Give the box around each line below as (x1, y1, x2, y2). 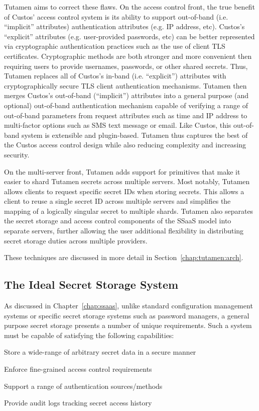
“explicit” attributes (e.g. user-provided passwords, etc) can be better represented (4, 31, 255, 41)
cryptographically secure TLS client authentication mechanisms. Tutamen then (4, 80, 247, 91)
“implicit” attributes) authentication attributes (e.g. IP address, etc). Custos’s (4, 21, 245, 32)
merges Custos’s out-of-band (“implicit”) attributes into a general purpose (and (4, 90, 249, 101)
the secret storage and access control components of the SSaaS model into (4, 215, 231, 226)
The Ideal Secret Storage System (4, 277, 179, 292)
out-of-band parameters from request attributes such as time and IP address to (4, 110, 247, 120)
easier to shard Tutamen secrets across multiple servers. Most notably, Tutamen (4, 176, 250, 187)
